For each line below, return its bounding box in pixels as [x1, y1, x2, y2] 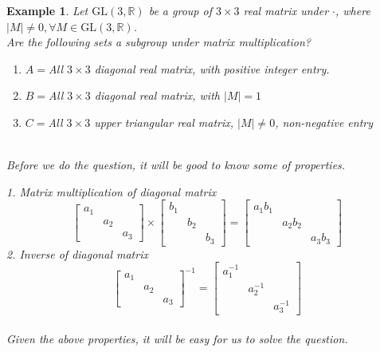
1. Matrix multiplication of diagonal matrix [6, 183, 217, 200]
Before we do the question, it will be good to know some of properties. [6, 156, 346, 173]
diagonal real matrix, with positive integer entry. [94, 60, 330, 77]
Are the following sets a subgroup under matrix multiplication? [6, 34, 311, 50]
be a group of [148, 2, 212, 18]
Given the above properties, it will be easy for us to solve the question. [6, 330, 348, 346]
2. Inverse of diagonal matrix [6, 245, 148, 262]
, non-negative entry [275, 113, 374, 130]
